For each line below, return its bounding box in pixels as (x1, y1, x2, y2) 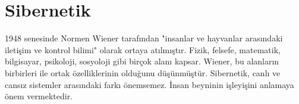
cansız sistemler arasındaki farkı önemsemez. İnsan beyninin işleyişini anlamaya (5, 78, 294, 90)
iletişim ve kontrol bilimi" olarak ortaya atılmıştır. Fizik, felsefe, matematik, (5, 43, 281, 56)
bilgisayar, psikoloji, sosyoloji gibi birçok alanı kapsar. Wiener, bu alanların (5, 55, 279, 67)
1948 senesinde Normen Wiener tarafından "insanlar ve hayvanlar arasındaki (5, 32, 283, 44)
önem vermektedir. (5, 90, 73, 102)
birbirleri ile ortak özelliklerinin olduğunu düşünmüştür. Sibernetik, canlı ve (5, 66, 281, 79)
